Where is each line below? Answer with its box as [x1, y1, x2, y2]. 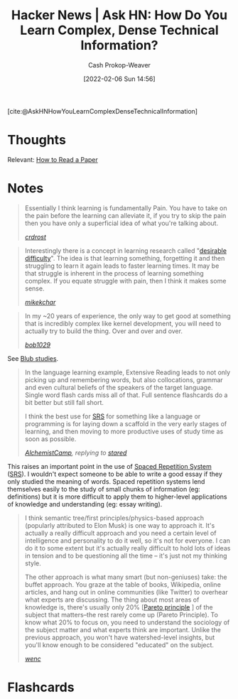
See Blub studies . [7, 354, 59, 362]
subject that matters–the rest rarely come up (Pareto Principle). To [24, 610, 219, 619]
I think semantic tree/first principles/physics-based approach [24, 514, 205, 522]
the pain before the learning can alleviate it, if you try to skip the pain [24, 211, 227, 220]
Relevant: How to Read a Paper [7, 155, 98, 163]
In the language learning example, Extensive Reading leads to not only [24, 368, 231, 376]
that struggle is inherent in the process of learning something [24, 269, 204, 277]
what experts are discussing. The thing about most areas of [24, 595, 200, 604]
